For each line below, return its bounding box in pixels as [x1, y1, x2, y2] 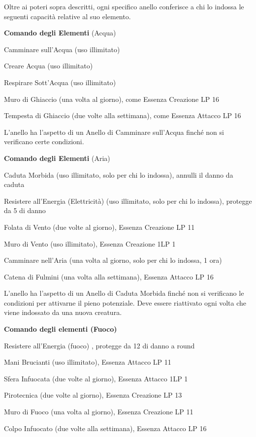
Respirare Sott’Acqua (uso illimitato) [4, 77, 116, 87]
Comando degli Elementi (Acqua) [4, 28, 116, 38]
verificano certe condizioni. [4, 136, 84, 147]
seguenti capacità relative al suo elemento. [4, 11, 131, 21]
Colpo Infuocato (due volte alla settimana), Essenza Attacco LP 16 [4, 423, 207, 433]
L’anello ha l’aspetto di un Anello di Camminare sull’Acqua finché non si [4, 126, 224, 137]
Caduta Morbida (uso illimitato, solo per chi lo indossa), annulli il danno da [4, 169, 233, 180]
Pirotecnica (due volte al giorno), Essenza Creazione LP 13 [4, 390, 182, 400]
